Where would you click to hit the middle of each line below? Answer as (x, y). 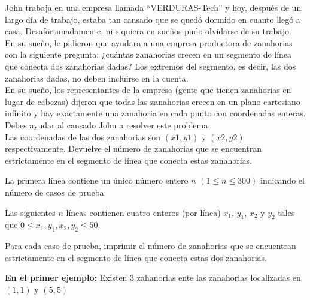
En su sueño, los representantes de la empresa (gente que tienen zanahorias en (148, 90)
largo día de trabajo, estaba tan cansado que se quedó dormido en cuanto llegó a (153, 19)
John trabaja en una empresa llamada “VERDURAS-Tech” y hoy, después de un (153, 7)
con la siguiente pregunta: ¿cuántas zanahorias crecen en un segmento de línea (148, 54)
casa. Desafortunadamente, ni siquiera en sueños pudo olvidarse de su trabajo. (148, 31)
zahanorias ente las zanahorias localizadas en (219, 277)
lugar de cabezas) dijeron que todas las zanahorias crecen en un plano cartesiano (153, 101)
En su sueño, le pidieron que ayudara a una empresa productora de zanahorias (149, 42)
